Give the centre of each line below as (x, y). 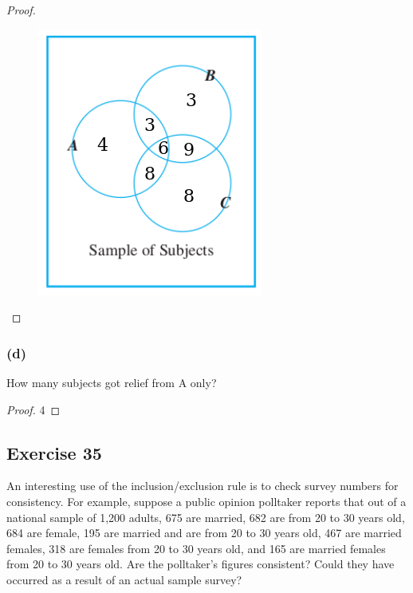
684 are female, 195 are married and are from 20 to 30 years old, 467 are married (204, 533)
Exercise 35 (54, 452)
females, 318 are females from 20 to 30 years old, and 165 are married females (196, 548)
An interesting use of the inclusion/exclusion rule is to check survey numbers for (203, 486)
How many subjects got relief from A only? (112, 382)
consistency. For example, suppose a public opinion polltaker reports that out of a (206, 501)
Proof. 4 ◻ (33, 409)
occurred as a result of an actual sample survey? (124, 579)
